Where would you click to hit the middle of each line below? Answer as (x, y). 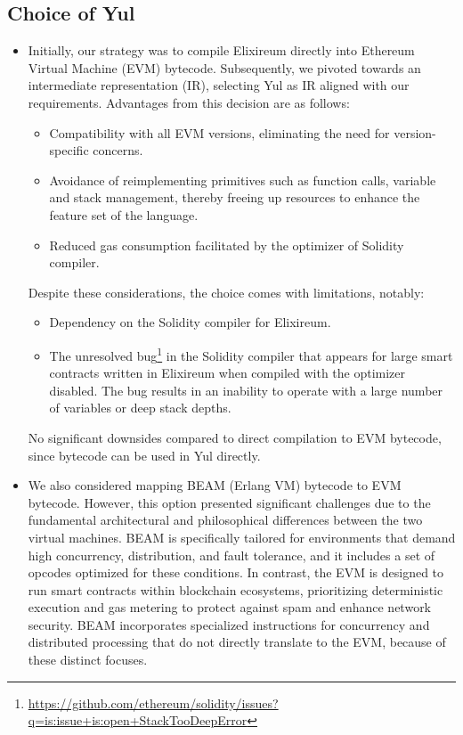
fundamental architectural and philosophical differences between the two (225, 520)
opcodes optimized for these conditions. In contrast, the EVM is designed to (236, 572)
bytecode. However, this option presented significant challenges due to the (229, 502)
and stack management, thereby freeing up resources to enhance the (235, 197)
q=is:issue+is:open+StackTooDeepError (138, 720)
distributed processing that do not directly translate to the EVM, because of (237, 642)
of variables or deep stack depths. (140, 408)
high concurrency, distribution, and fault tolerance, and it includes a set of (231, 555)
